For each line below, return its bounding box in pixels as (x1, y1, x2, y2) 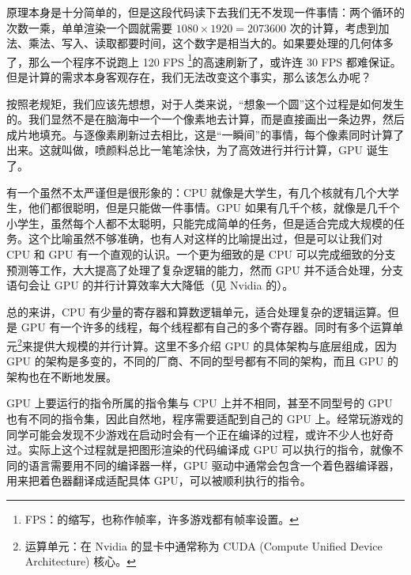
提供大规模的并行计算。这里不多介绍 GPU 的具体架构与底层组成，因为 (32, 337, 398, 354)
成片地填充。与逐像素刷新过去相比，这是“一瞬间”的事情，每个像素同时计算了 (6, 126, 405, 142)
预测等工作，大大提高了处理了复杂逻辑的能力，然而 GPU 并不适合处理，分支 (6, 261, 404, 278)
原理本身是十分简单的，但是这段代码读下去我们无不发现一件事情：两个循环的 (6, 4, 405, 20)
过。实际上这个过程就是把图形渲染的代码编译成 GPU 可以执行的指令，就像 (6, 441, 393, 458)
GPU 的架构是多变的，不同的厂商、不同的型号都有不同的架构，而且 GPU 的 (6, 353, 399, 369)
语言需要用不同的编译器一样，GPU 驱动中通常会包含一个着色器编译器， (28, 456, 400, 473)
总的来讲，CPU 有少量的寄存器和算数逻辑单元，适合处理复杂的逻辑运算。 (6, 303, 388, 320)
